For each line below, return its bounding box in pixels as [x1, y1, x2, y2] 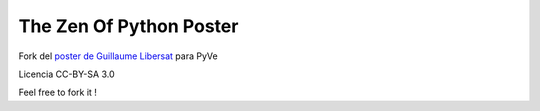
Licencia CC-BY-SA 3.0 [18, 68, 115, 80]
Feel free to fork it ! [18, 86, 97, 99]
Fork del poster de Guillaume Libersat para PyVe [18, 50, 219, 62]
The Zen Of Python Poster [18, 15, 239, 37]
